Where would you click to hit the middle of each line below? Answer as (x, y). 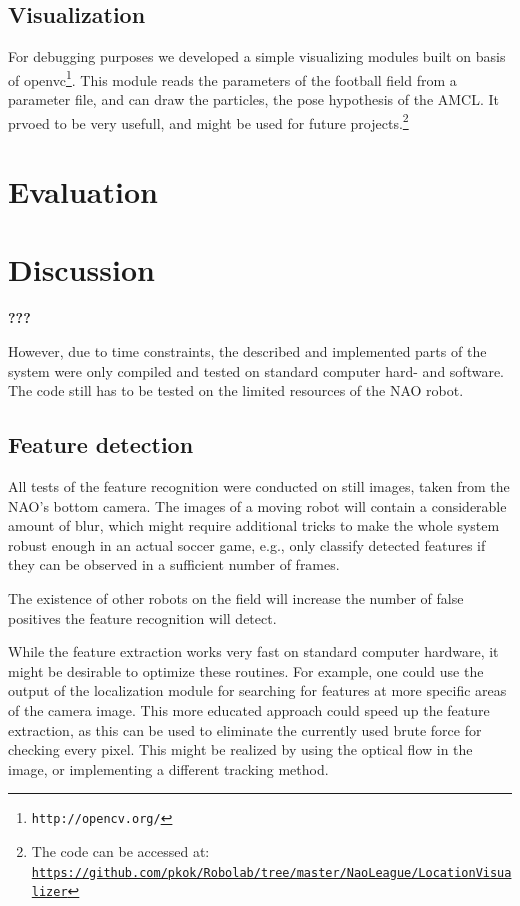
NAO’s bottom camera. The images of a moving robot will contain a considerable (257, 505)
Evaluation (83, 191)
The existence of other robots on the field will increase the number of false (236, 597)
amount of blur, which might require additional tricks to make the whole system (254, 525)
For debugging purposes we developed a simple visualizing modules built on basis (257, 56)
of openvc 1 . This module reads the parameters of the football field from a (232, 78)
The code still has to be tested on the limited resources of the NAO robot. (236, 390)
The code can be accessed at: (120, 850)
